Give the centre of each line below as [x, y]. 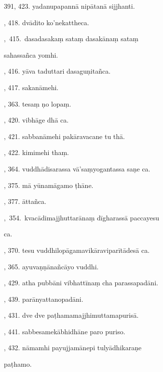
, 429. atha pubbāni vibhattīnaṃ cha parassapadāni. [81, 283]
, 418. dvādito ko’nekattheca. [47, 22]
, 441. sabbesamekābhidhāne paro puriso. [65, 331]
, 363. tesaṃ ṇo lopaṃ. [38, 103]
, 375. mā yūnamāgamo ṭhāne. [49, 185]
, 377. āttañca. [25, 201]
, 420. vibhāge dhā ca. [36, 120]
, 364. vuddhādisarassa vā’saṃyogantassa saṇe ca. [77, 168]
